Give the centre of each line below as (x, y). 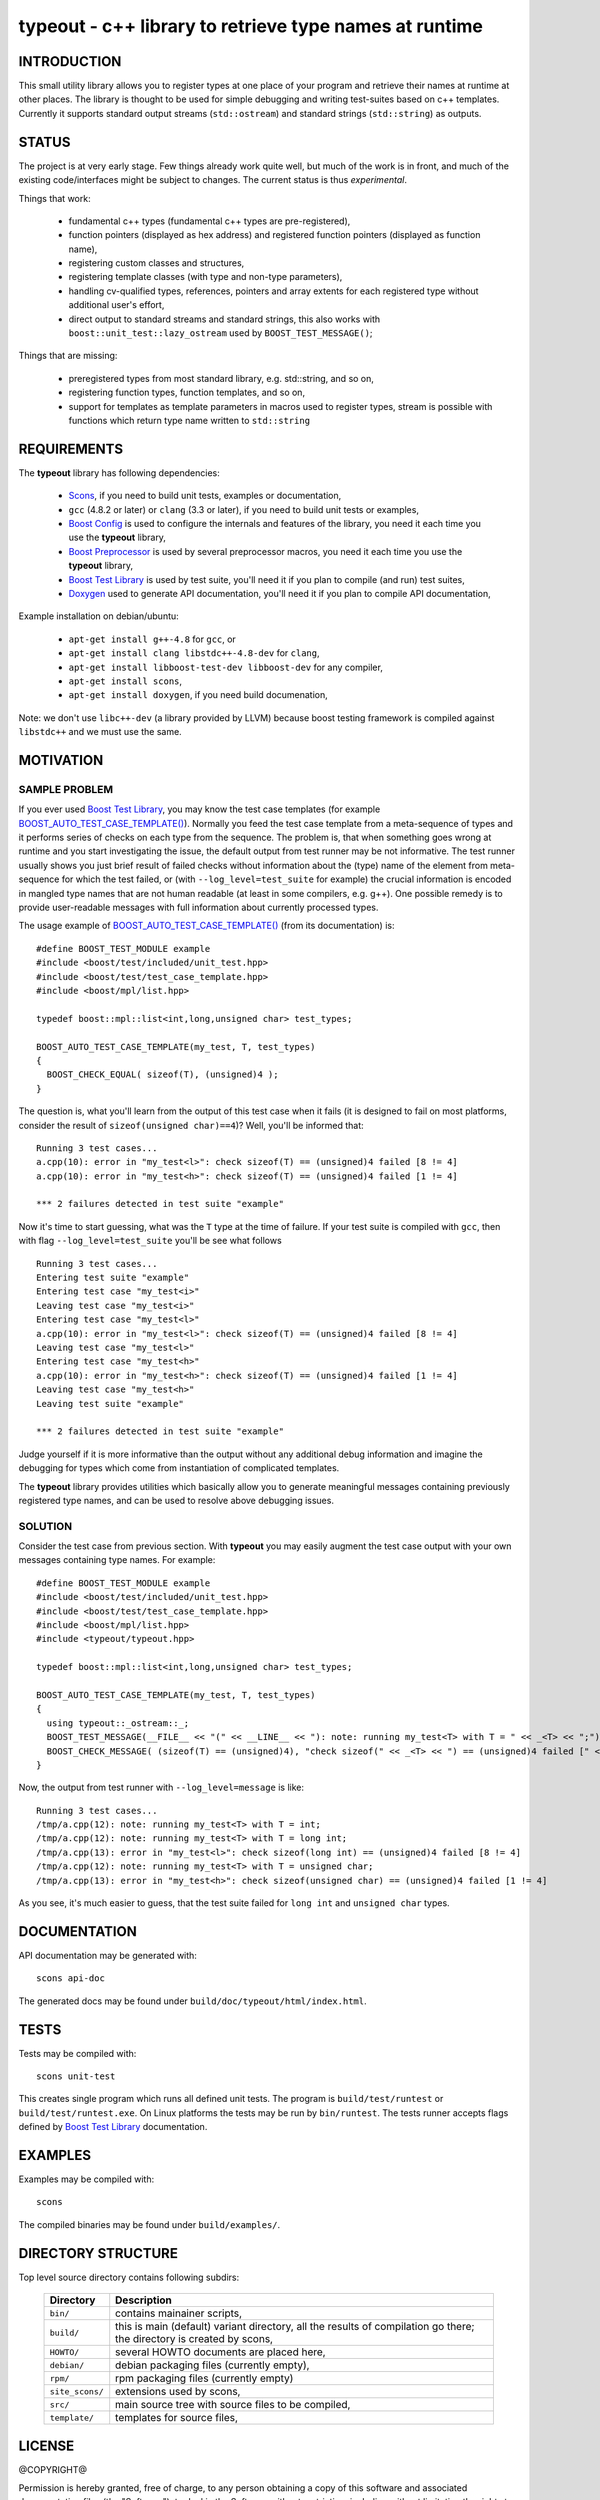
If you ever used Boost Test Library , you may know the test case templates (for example (199, 809)
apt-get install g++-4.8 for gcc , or (152, 639)
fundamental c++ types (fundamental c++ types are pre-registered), (209, 221)
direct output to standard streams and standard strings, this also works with (224, 319)
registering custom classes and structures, (156, 263)
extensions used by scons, (178, 2392)
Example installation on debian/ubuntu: (98, 616)
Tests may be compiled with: (77, 2053)
